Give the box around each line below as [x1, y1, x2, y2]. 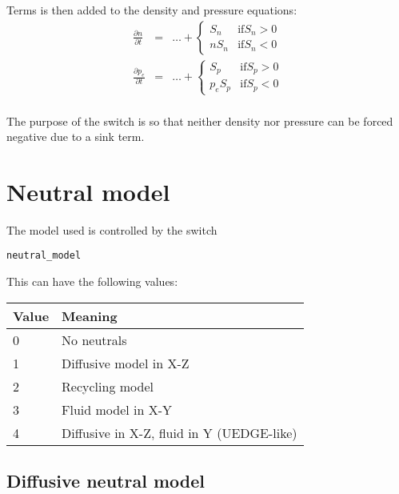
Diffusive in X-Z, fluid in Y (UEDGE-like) [62, 423, 297, 442]
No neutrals [62, 330, 127, 349]
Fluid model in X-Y [62, 400, 173, 419]
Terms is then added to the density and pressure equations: [6, 2, 297, 18]
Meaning [62, 306, 118, 325]
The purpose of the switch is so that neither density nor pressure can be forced [6, 112, 393, 129]
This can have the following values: [6, 273, 178, 290]
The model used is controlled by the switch [6, 221, 217, 238]
